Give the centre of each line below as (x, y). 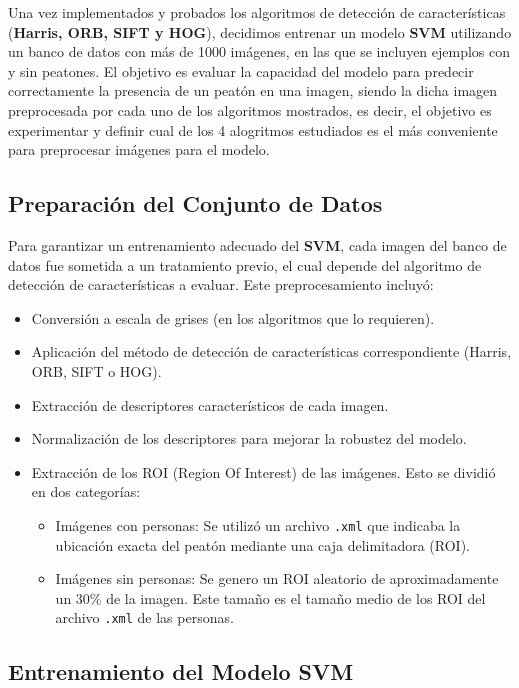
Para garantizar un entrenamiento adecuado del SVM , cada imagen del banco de (257, 244)
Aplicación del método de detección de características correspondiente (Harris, (271, 351)
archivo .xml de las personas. (144, 617)
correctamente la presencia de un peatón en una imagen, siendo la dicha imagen (253, 90)
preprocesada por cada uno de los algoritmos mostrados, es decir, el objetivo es (250, 109)
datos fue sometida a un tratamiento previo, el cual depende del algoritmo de (245, 264)
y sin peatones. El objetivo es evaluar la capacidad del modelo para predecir (241, 70)
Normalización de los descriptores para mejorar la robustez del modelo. (249, 438)
